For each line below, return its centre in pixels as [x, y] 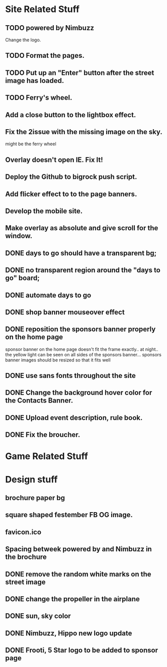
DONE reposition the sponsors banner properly [80, 329]
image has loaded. [35, 81]
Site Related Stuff [42, 9]
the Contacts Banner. [39, 401]
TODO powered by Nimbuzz [50, 28]
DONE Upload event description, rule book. [74, 417]
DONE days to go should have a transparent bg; [81, 253]
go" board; [23, 278]
